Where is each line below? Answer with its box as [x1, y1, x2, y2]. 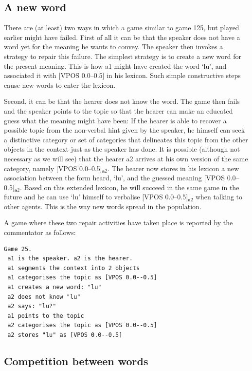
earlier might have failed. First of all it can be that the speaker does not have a [4, 32, 240, 42]
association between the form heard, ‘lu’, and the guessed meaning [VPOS [4, 173, 225, 183]
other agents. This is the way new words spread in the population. [4, 201, 201, 211]
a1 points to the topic [7, 312, 84, 319]
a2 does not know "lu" [7, 293, 81, 300]
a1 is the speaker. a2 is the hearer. [7, 255, 133, 262]
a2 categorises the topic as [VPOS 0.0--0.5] [7, 322, 157, 329]
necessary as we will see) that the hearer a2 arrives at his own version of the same [4, 153, 248, 163]
